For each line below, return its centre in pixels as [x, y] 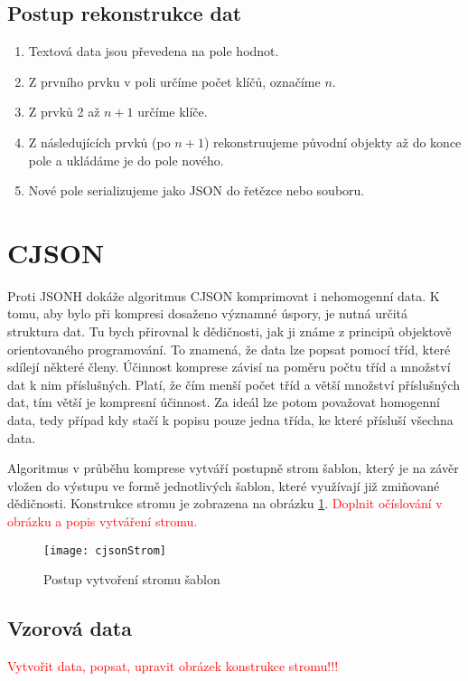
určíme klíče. [173, 112]
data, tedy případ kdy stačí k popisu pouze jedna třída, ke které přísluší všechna [230, 420]
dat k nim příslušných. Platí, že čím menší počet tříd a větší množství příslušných [234, 384]
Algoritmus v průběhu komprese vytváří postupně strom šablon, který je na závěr [233, 468]
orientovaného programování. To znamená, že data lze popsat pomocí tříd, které [229, 349]
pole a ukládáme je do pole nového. [126, 160]
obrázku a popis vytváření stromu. [103, 521]
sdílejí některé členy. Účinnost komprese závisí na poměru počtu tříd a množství [229, 367]
